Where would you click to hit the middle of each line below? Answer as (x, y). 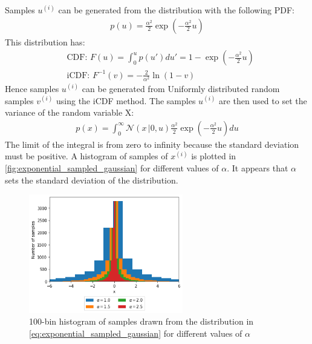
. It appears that (258, 167)
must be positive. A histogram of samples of (86, 156)
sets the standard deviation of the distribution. (92, 180)
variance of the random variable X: (70, 112)
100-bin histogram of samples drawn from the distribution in (141, 321)
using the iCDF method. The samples (126, 100)
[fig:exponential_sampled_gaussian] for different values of (112, 167)
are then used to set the (263, 100)
